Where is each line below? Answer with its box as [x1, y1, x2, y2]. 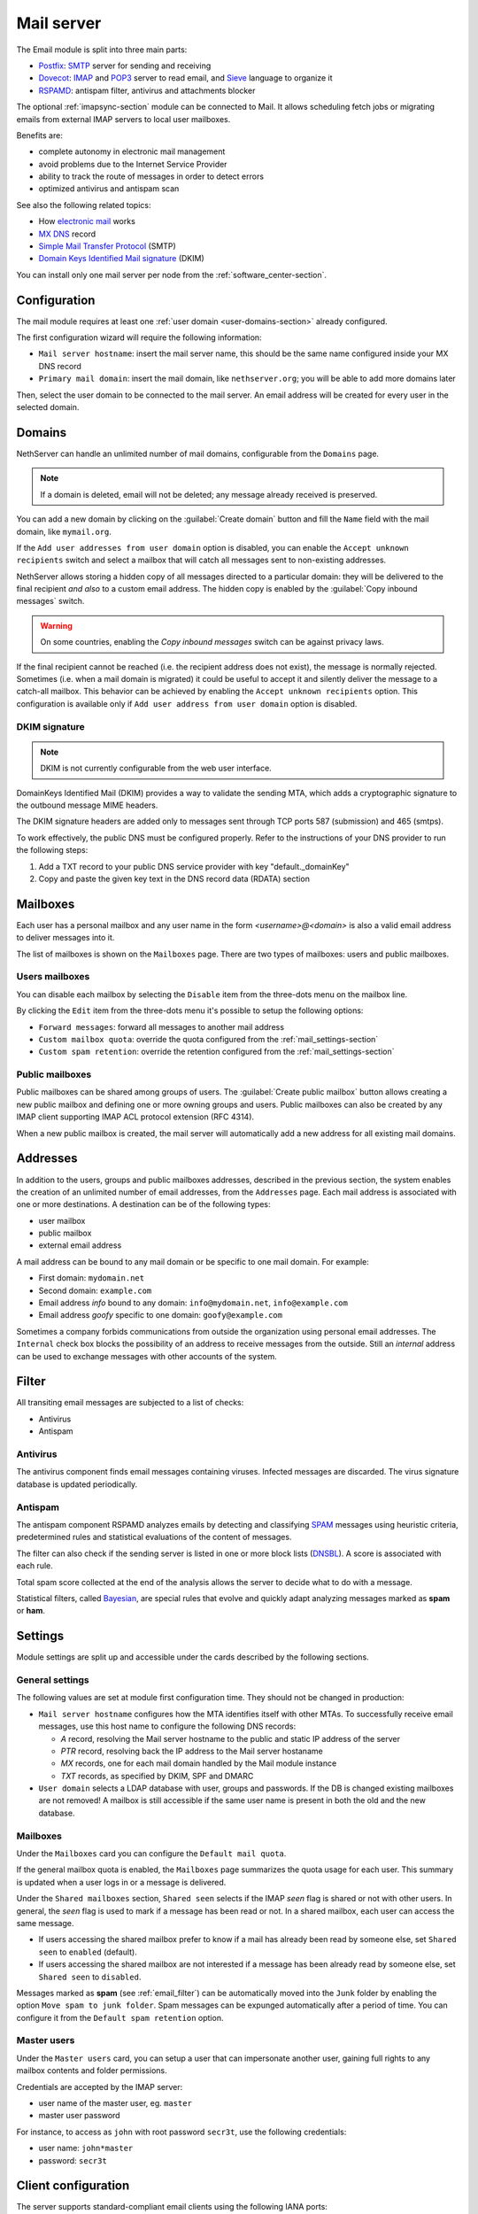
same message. [16, 1917, 74, 1928]
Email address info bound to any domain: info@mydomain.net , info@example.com [38, 1297, 349, 1308]
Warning [40, 620, 73, 631]
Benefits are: [16, 129, 64, 141]
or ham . [16, 1606, 46, 1616]
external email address [38, 1240, 122, 1250]
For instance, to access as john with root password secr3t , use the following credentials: [16, 2126, 347, 2137]
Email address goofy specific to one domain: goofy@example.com [38, 1310, 283, 1320]
